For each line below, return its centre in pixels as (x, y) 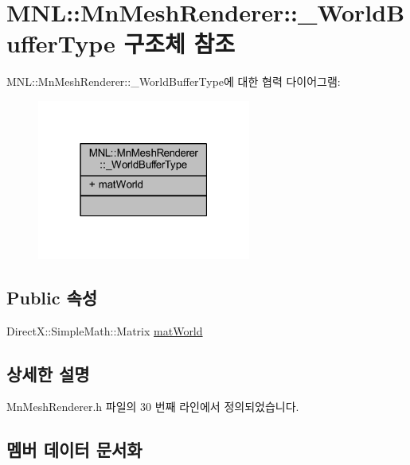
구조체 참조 (180, 43)
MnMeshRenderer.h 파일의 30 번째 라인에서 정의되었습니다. (153, 407)
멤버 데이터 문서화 (74, 449)
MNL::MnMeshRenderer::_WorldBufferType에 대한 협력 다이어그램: (174, 81)
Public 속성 (52, 297)
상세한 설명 (48, 373)
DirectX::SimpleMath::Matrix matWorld (105, 330)
